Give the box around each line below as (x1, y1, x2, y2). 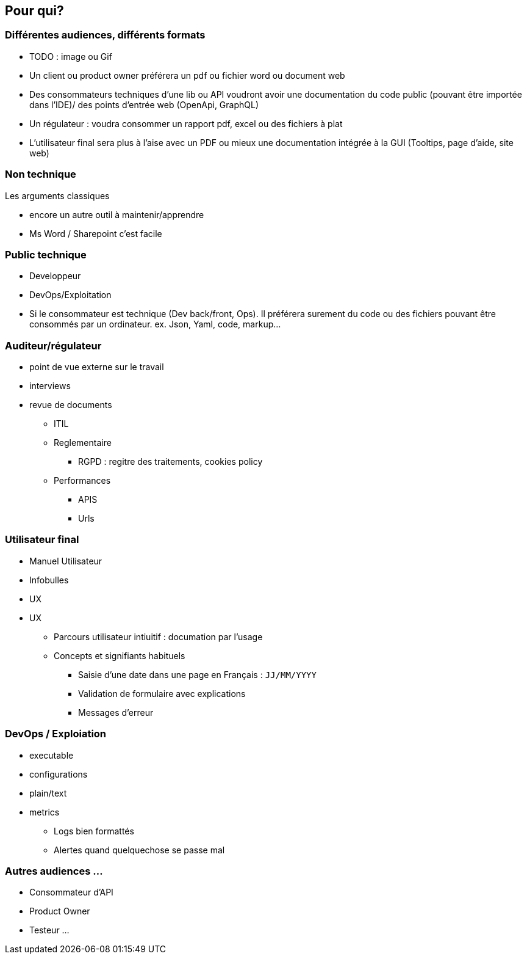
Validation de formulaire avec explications (78, 688, 246, 699)
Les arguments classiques (5, 190, 110, 201)
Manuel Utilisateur (29, 555, 102, 566)
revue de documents (29, 399, 112, 410)
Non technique (5, 168, 76, 181)
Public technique (5, 248, 87, 261)
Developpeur (29, 271, 81, 282)
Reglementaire (54, 437, 112, 448)
